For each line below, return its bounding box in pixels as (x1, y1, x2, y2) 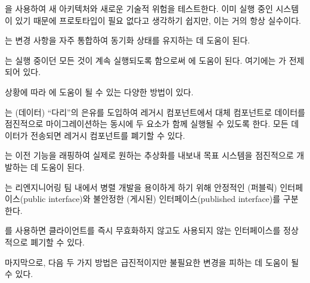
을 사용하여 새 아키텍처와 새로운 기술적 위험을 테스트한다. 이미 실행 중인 (5, 2, 273, 14)
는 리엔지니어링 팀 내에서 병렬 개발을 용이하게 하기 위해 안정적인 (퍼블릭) (5, 181, 277, 193)
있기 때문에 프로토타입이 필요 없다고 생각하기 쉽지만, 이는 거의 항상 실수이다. (15, 14, 301, 26)
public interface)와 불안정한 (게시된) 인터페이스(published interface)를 (23, 192, 281, 205)
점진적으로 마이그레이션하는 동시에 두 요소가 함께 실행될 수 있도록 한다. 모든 (5, 117, 289, 130)
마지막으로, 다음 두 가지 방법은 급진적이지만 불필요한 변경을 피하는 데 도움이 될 (5, 256, 299, 268)
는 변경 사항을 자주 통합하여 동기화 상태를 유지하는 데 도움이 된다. (5, 34, 250, 46)
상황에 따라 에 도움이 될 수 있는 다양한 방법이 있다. (5, 85, 194, 98)
